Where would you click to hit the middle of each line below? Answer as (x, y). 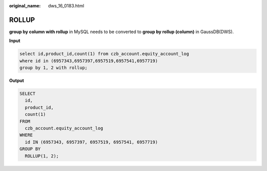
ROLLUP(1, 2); (42, 156)
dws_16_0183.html (66, 6)
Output (17, 81)
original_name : (25, 6)
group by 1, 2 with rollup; (53, 68)
